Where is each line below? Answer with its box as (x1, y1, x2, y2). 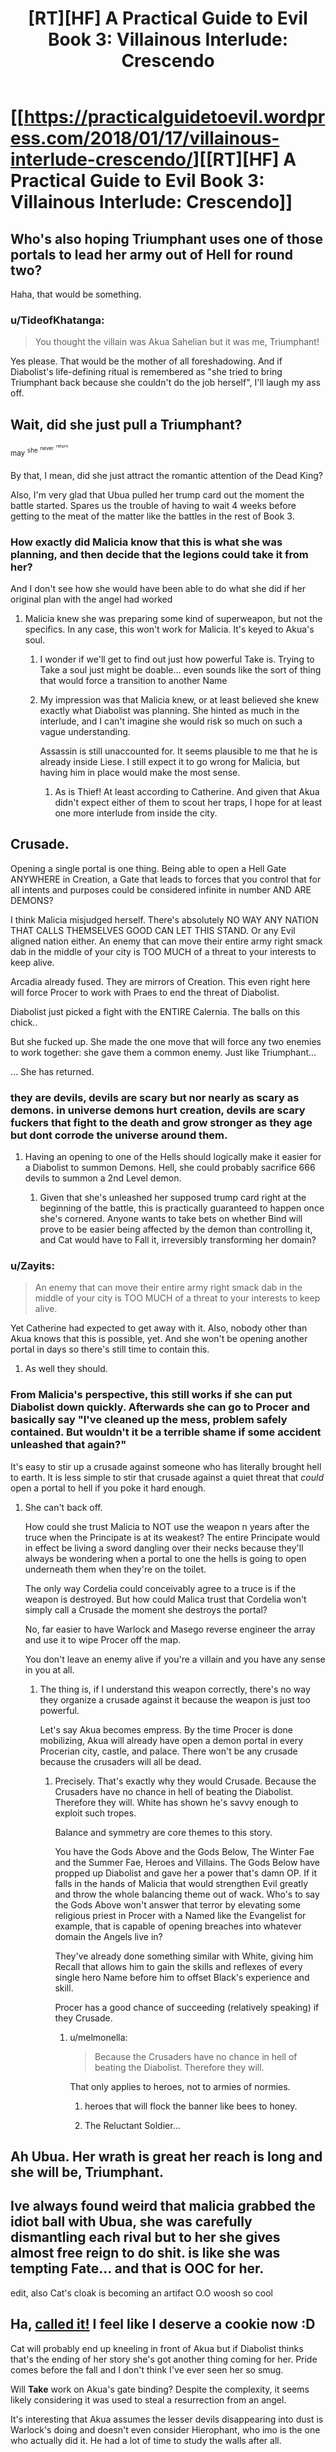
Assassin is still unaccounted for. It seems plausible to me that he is (39, 745, 318, 757)
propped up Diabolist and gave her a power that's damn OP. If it (54, 1867, 318, 1879)
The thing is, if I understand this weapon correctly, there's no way (39, 1683, 311, 1695)
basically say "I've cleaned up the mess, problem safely (10, 1413, 288, 1427)
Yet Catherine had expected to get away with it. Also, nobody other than (10, 1322, 308, 1334)
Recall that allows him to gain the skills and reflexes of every (54, 1960, 303, 1972)
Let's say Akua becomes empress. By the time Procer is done (39, 1723, 293, 1736)
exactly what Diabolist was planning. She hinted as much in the (39, 704, 300, 716)
